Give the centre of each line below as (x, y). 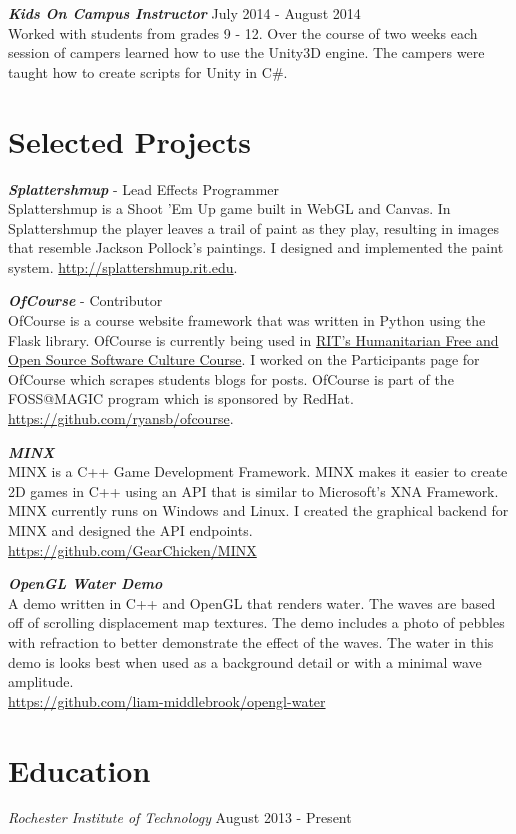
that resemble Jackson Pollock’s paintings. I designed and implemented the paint (256, 247)
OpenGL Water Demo (85, 583)
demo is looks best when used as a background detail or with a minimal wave (245, 661)
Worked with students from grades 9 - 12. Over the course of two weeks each (243, 32)
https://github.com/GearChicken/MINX (132, 549)
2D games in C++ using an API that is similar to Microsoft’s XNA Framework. (253, 490)
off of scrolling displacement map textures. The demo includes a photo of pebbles (256, 622)
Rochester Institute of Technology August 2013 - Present (180, 817)
